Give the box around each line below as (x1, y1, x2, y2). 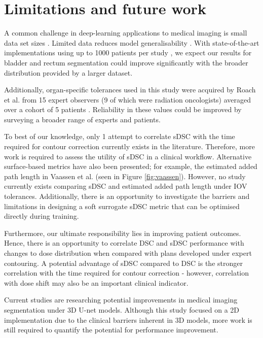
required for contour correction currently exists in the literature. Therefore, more (4, 141, 255, 152)
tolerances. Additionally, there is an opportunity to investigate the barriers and (4, 191, 250, 201)
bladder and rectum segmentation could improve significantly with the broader (4, 57, 248, 67)
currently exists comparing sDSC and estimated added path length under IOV (4, 181, 247, 191)
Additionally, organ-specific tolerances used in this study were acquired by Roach (4, 84, 256, 95)
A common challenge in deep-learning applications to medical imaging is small (4, 27, 247, 38)
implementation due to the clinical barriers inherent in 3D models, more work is (4, 314, 252, 325)
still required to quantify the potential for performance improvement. (4, 324, 218, 335)
